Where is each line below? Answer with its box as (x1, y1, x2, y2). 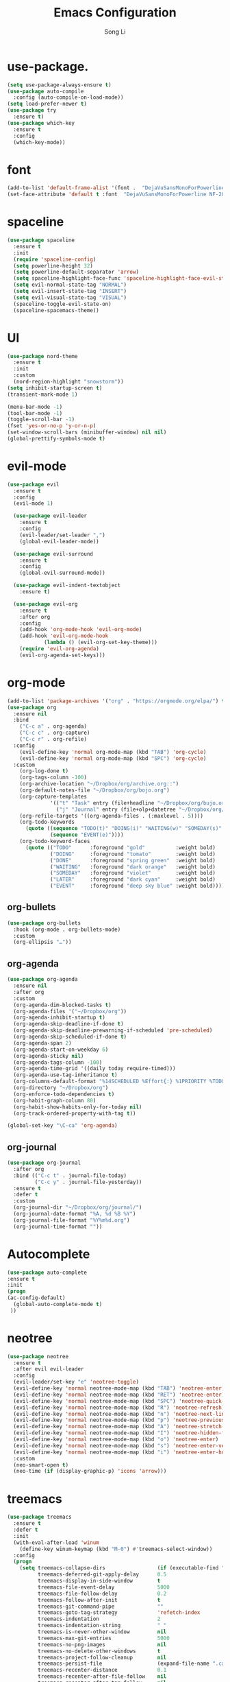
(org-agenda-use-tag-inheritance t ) (13, 1071, 118, 1078)
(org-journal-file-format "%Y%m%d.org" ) (13, 1216, 130, 1224)
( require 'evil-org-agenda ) (19, 645, 99, 652)
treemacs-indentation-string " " (37, 1622, 167, 1629)
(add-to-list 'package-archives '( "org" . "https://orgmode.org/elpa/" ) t (7, 698, 225, 704)
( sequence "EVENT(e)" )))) (50, 831, 125, 838)
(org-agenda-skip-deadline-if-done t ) (13, 1021, 125, 1028)
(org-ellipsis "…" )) (13, 938, 72, 946)
